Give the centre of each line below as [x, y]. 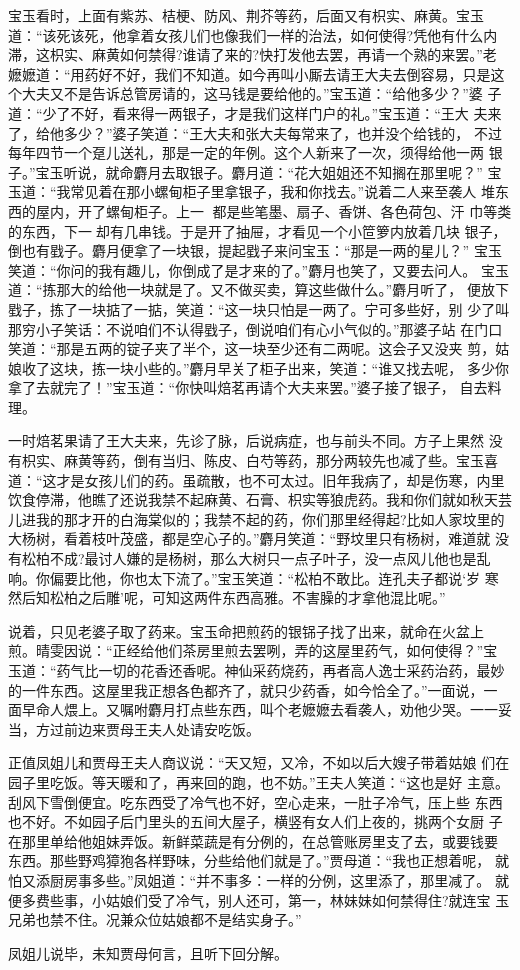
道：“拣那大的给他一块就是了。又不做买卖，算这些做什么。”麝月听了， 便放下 [258, 289]
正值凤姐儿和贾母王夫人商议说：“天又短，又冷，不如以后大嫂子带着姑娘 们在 [259, 762]
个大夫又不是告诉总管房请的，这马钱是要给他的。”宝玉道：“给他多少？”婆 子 [255, 93]
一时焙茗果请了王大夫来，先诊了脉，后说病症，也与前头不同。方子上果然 [246, 440]
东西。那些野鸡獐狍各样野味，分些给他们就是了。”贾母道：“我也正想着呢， [249, 860]
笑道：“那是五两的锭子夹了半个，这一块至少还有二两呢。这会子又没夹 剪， [252, 348]
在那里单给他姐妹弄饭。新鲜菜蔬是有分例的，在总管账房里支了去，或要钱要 [253, 840]
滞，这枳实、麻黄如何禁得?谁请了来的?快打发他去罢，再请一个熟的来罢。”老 [252, 54]
